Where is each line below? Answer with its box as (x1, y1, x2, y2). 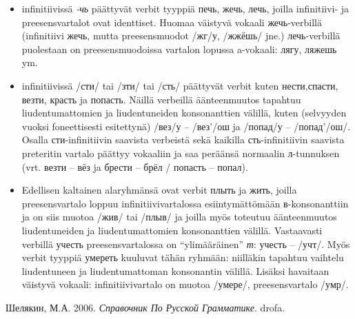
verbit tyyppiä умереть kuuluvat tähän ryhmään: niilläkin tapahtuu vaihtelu (21, 250, 344, 265)
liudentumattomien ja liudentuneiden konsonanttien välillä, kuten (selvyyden (21, 105, 347, 120)
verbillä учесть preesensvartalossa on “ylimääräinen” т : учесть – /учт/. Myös (21, 236, 350, 251)
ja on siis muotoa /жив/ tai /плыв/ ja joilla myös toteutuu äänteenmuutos (21, 209, 337, 224)
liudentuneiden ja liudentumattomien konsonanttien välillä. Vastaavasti (21, 223, 323, 237)
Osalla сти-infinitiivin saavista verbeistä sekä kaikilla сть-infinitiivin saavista (21, 132, 345, 147)
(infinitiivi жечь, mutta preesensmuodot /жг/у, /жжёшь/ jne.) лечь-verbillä (21, 28, 341, 43)
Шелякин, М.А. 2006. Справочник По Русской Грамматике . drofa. (6, 300, 285, 314)
